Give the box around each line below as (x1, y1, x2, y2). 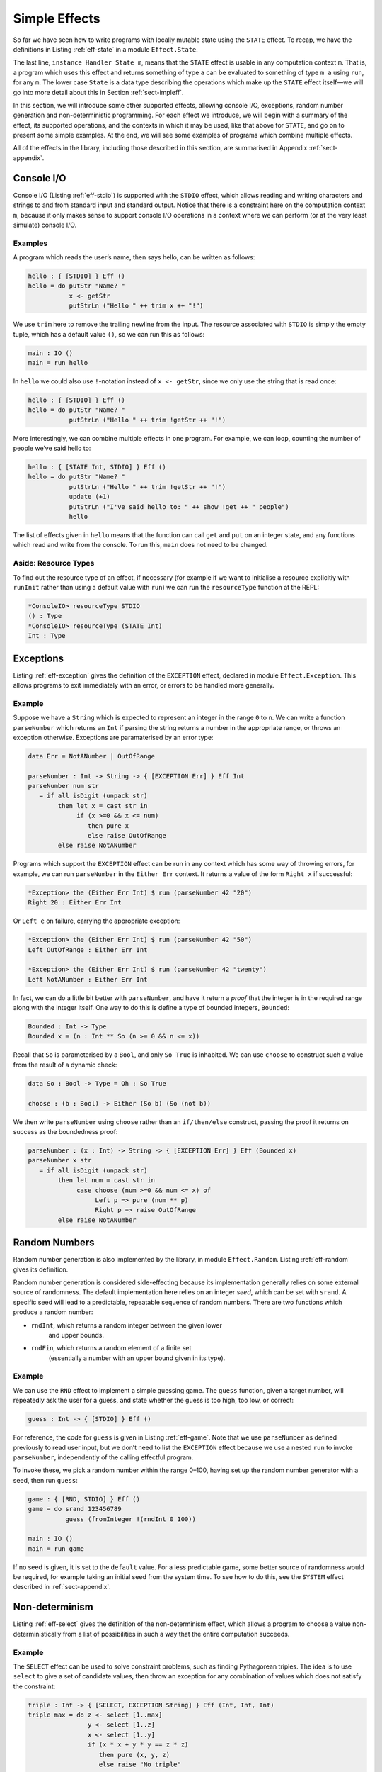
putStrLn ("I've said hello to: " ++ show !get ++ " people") (69, 503, 289, 510)
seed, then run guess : (13, 1476, 78, 1484)
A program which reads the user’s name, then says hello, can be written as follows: (13, 253, 255, 262)
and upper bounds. (48, 1330, 104, 1339)
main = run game (28, 1544, 85, 1552)
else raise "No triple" (98, 1761, 182, 1768)
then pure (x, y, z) (98, 1751, 170, 1759)
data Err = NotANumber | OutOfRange (28, 752, 156, 760)
